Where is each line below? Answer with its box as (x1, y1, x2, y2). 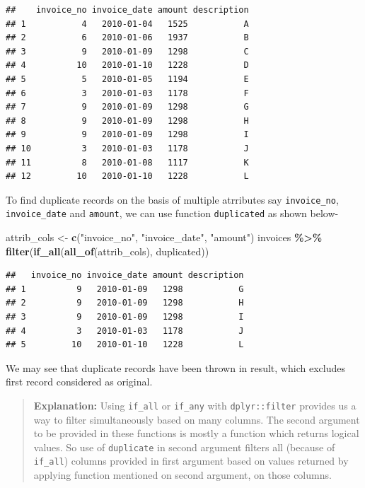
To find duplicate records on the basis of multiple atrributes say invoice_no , (6, 192, 339, 207)
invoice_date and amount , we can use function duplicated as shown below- (6, 206, 339, 221)
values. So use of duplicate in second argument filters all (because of (33, 439, 335, 454)
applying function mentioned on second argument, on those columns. (33, 467, 332, 482)
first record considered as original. (6, 374, 153, 389)
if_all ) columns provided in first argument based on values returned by (33, 453, 349, 468)
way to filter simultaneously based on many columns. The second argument (33, 412, 360, 426)
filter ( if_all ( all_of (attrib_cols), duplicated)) (6, 243, 209, 258)
